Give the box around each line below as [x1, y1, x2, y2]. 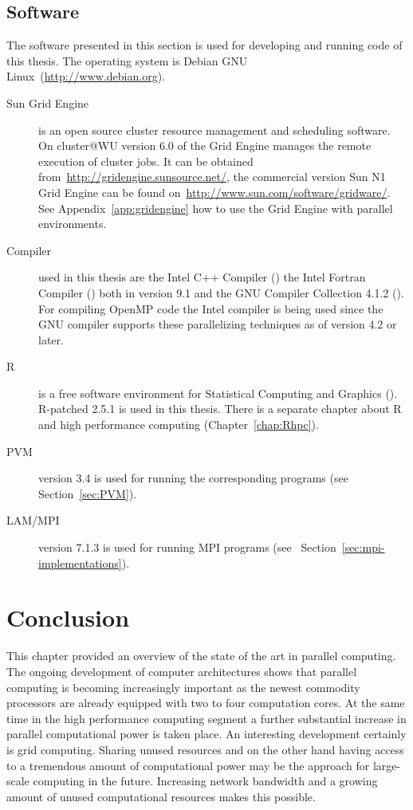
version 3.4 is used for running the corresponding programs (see [38, 470, 348, 486]
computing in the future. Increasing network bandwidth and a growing [33, 773, 378, 789]
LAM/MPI [6, 512, 60, 529]
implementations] [38, 554, 122, 571]
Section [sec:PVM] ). [38, 485, 137, 501]
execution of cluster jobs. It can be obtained [38, 152, 254, 169]
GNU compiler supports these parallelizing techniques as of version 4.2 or [38, 316, 397, 332]
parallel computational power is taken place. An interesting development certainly [6, 725, 407, 742]
